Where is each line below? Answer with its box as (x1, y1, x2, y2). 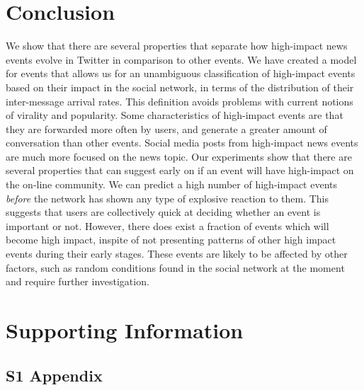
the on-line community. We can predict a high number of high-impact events (6, 177, 337, 192)
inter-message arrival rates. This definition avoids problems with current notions (6, 93, 353, 108)
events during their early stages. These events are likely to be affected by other (6, 246, 348, 261)
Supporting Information (6, 316, 244, 344)
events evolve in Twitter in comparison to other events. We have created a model (6, 52, 357, 67)
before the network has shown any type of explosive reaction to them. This (6, 190, 329, 205)
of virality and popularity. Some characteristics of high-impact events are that (6, 108, 343, 122)
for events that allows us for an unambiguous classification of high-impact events (6, 66, 356, 81)
